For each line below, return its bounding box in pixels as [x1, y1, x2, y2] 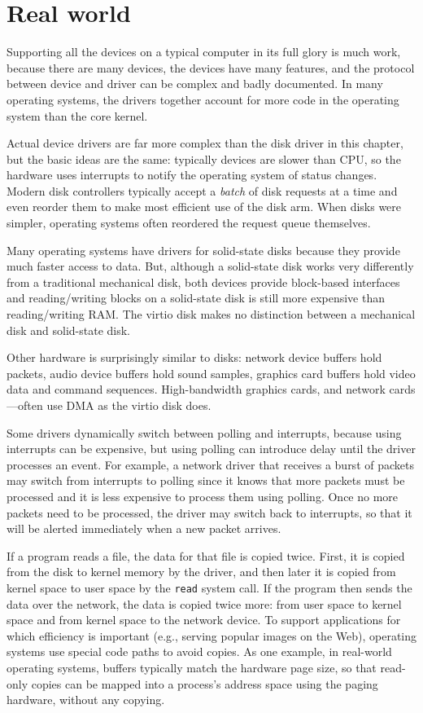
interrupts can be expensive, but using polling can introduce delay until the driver [7, 440, 416, 457]
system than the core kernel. [7, 107, 148, 124]
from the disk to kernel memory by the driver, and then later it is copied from [7, 563, 396, 580]
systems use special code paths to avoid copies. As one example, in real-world [7, 643, 392, 660]
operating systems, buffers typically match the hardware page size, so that [7, 658, 377, 676]
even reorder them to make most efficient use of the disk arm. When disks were [7, 198, 402, 215]
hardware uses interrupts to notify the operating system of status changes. [7, 166, 377, 183]
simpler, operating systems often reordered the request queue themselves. [7, 214, 371, 231]
